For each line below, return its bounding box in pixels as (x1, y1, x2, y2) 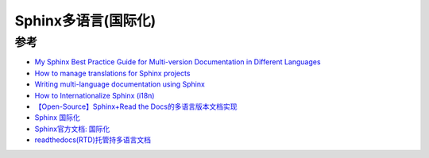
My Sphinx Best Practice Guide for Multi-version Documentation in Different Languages (34, 57, 321, 67)
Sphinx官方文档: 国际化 (34, 124, 110, 133)
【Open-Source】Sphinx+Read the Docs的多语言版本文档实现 (34, 102, 238, 111)
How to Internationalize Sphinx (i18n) (34, 91, 155, 100)
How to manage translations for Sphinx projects (34, 68, 191, 78)
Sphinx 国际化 (34, 113, 81, 122)
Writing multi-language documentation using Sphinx (34, 79, 206, 89)
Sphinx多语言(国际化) (14, 12, 157, 29)
